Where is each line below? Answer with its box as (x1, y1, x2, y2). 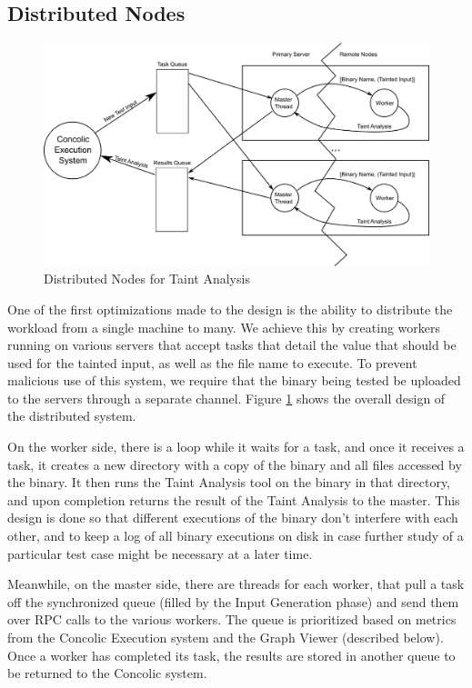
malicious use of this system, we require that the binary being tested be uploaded (7, 371, 461, 390)
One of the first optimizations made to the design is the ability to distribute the (7, 299, 453, 318)
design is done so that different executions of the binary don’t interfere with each (7, 508, 458, 527)
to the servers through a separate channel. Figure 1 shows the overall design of (7, 388, 446, 407)
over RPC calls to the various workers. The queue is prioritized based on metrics (7, 610, 457, 629)
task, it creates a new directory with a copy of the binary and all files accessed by (7, 454, 462, 474)
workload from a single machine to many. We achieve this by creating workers (7, 317, 440, 336)
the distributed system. (7, 406, 136, 425)
